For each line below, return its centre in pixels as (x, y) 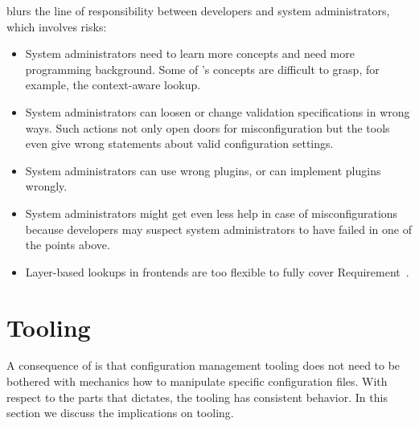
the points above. (68, 245)
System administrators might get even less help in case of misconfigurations (212, 213)
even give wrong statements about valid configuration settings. (179, 143)
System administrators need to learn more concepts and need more (190, 53)
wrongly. (46, 186)
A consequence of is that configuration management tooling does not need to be (203, 365)
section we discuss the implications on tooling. (120, 413)
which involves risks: (57, 26)
